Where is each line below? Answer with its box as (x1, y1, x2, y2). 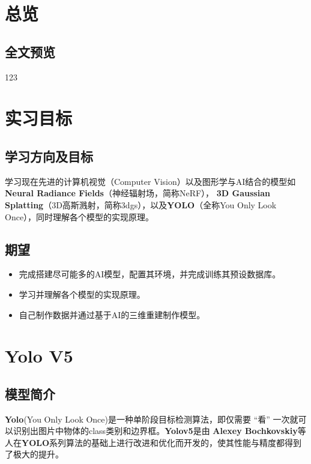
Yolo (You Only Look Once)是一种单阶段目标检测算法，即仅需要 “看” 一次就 (5, 412, 298, 425)
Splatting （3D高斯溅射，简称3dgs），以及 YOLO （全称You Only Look (5, 198, 277, 211)
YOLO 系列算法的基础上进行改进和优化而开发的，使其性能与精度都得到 (22, 436, 302, 448)
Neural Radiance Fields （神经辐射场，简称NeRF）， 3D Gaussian (5, 187, 270, 199)
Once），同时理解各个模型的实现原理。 (5, 210, 154, 223)
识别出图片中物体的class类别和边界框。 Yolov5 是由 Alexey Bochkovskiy (13, 424, 298, 437)
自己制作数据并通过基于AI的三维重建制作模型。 (19, 308, 205, 321)
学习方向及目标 (5, 146, 93, 165)
